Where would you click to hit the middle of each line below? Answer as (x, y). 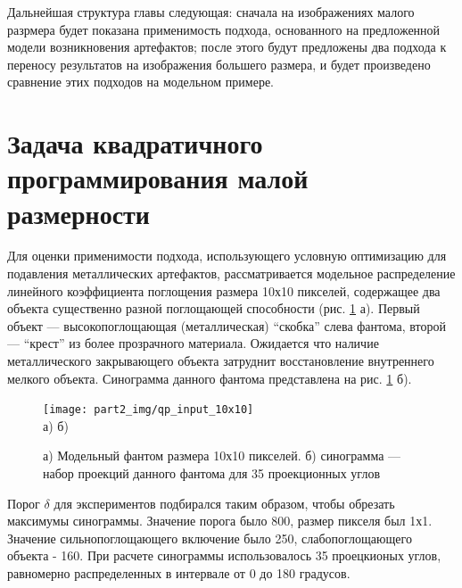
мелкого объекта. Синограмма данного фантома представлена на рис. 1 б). (210, 378)
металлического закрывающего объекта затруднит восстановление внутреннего (221, 361)
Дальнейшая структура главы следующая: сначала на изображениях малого (211, 12)
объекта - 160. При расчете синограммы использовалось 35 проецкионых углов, (224, 555)
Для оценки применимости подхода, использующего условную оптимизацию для (227, 256)
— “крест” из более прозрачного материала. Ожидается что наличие (193, 343)
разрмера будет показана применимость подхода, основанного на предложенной (224, 29)
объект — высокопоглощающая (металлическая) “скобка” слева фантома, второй (227, 325)
